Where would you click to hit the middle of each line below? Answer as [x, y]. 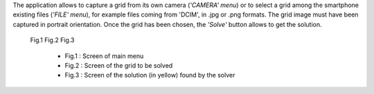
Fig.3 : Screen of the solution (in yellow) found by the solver [150, 75]
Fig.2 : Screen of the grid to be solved [119, 65]
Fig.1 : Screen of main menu [104, 56]
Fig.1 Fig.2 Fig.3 [52, 40]
